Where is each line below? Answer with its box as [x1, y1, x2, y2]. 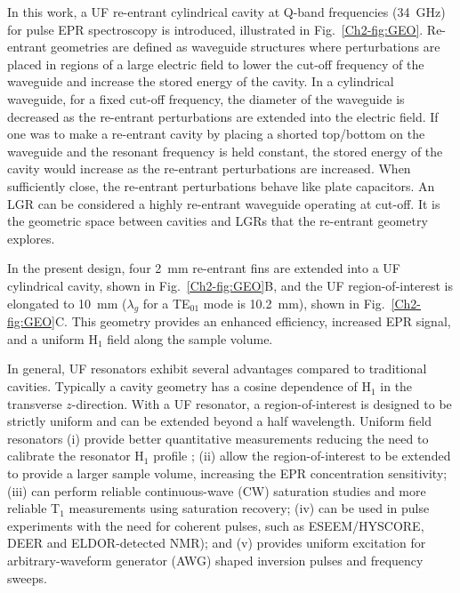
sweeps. [7, 568, 47, 587]
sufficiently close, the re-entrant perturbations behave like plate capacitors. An [7, 176, 435, 195]
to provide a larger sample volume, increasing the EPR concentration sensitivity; [7, 464, 448, 483]
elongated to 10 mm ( [7, 293, 127, 312]
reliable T [7, 499, 61, 517]
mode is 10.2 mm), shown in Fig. [203, 293, 385, 312]
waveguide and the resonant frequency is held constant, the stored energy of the [7, 141, 443, 160]
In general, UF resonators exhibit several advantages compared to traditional [7, 359, 427, 378]
